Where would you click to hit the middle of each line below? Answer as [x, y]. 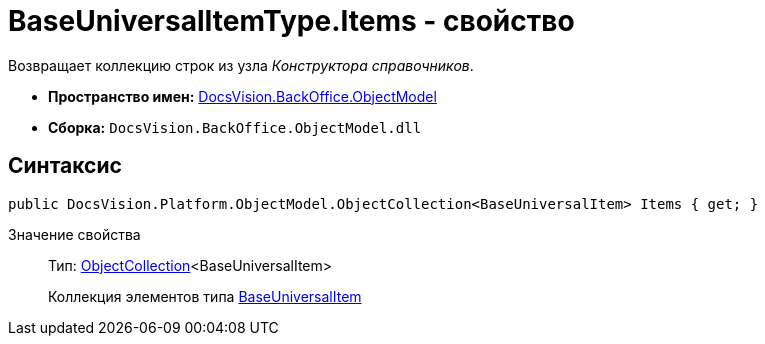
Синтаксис [65, 166]
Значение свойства [74, 234]
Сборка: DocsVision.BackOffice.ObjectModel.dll [235, 127]
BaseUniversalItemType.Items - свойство [291, 21]
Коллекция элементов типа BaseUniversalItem [205, 296]
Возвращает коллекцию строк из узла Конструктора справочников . [241, 65]
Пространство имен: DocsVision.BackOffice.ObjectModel [242, 96]
